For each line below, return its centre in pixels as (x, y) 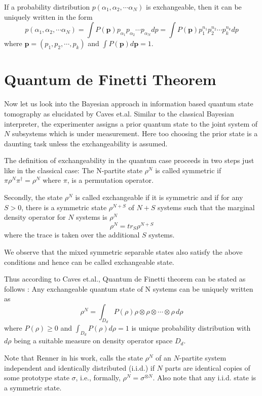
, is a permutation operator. (110, 180)
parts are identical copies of (208, 367)
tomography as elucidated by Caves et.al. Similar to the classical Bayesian (119, 113)
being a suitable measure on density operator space (93, 341)
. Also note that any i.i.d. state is (204, 378)
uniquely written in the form (48, 16)
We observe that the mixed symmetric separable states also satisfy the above (123, 251)
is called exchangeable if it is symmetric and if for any (159, 197)
